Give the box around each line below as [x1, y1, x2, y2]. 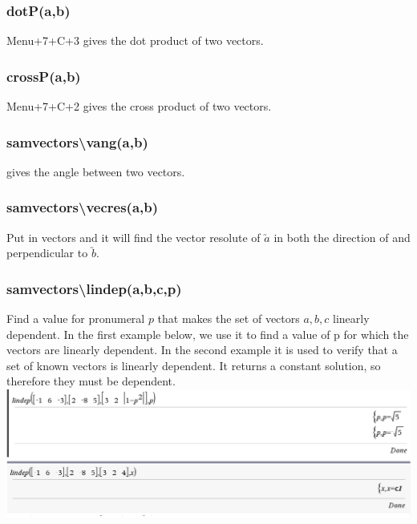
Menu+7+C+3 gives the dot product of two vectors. [6, 32, 264, 49]
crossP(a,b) [6, 66, 81, 86]
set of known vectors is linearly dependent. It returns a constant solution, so [6, 357, 381, 373]
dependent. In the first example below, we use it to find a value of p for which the [6, 325, 409, 342]
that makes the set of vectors [157, 310, 300, 327]
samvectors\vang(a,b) [6, 131, 148, 151]
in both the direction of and [273, 228, 411, 245]
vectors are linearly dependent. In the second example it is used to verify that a [6, 341, 398, 358]
